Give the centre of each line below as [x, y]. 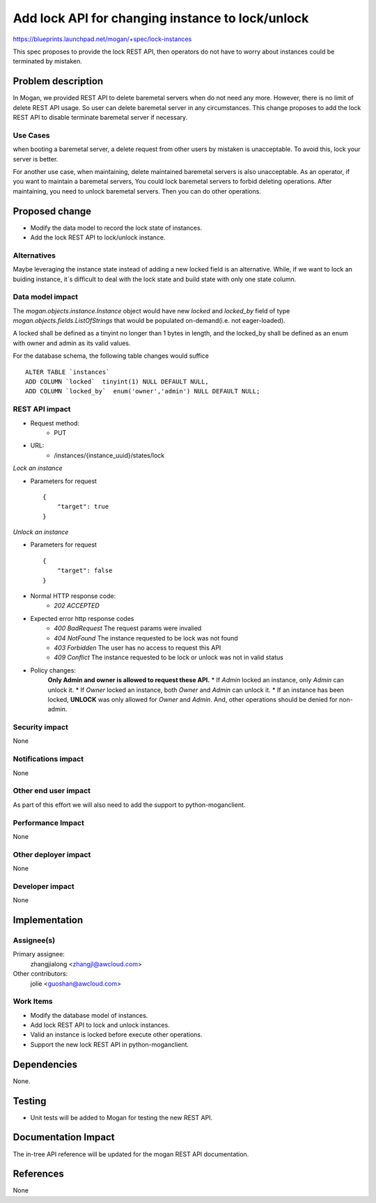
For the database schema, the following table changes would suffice [111, 356]
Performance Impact [49, 823]
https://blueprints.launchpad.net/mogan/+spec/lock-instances [102, 39]
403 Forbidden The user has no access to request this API [138, 647]
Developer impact [44, 886]
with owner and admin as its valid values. [72, 343]
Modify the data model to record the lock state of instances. [116, 228]
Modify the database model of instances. [89, 1015]
